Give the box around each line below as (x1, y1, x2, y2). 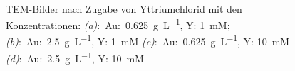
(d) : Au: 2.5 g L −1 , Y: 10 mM (6, 48, 144, 65)
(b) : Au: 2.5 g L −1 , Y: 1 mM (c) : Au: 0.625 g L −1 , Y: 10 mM (6, 32, 290, 49)
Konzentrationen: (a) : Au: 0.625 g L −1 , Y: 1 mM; (6, 16, 230, 32)
